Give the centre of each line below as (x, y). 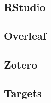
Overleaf (25, 36)
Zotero (21, 64)
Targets (23, 93)
